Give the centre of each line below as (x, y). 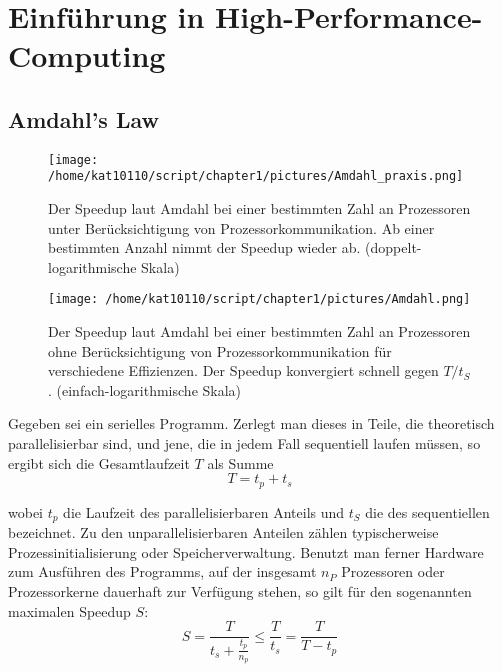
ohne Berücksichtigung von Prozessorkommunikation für (220, 350)
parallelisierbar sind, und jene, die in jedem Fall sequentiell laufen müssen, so (244, 443)
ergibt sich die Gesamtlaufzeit (99, 462)
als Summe (240, 462)
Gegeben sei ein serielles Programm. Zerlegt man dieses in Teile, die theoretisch (251, 423)
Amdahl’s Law (83, 118)
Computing (87, 55)
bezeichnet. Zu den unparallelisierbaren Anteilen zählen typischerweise (223, 532)
